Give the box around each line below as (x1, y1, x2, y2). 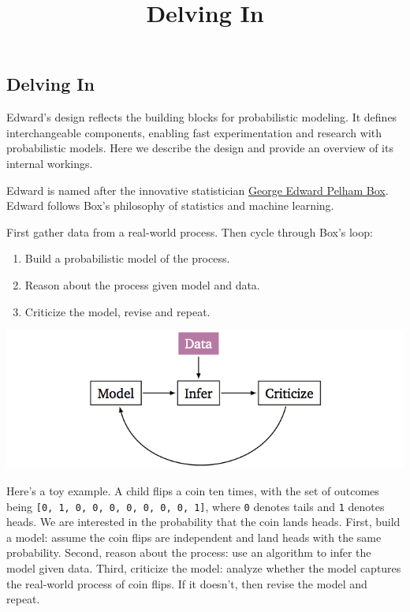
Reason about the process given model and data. (24, 276, 260, 293)
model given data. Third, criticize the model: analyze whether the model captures (6, 560, 401, 577)
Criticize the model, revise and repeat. (24, 303, 211, 319)
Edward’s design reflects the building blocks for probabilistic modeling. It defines (6, 109, 397, 125)
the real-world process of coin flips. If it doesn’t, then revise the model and (6, 575, 367, 591)
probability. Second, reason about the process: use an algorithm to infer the (6, 544, 371, 561)
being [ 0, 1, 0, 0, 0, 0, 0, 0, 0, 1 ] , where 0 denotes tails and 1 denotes (6, 498, 385, 514)
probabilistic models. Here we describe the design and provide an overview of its (6, 140, 393, 156)
